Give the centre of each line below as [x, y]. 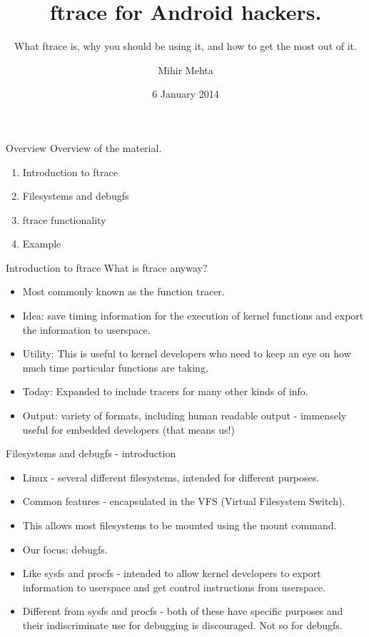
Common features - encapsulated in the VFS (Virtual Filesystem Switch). [184, 501]
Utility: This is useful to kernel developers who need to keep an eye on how [187, 353]
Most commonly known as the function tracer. [123, 291]
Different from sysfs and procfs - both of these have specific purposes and [183, 611]
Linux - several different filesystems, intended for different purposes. [171, 477]
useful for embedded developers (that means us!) [128, 429]
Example [42, 244]
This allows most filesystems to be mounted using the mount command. [180, 525]
